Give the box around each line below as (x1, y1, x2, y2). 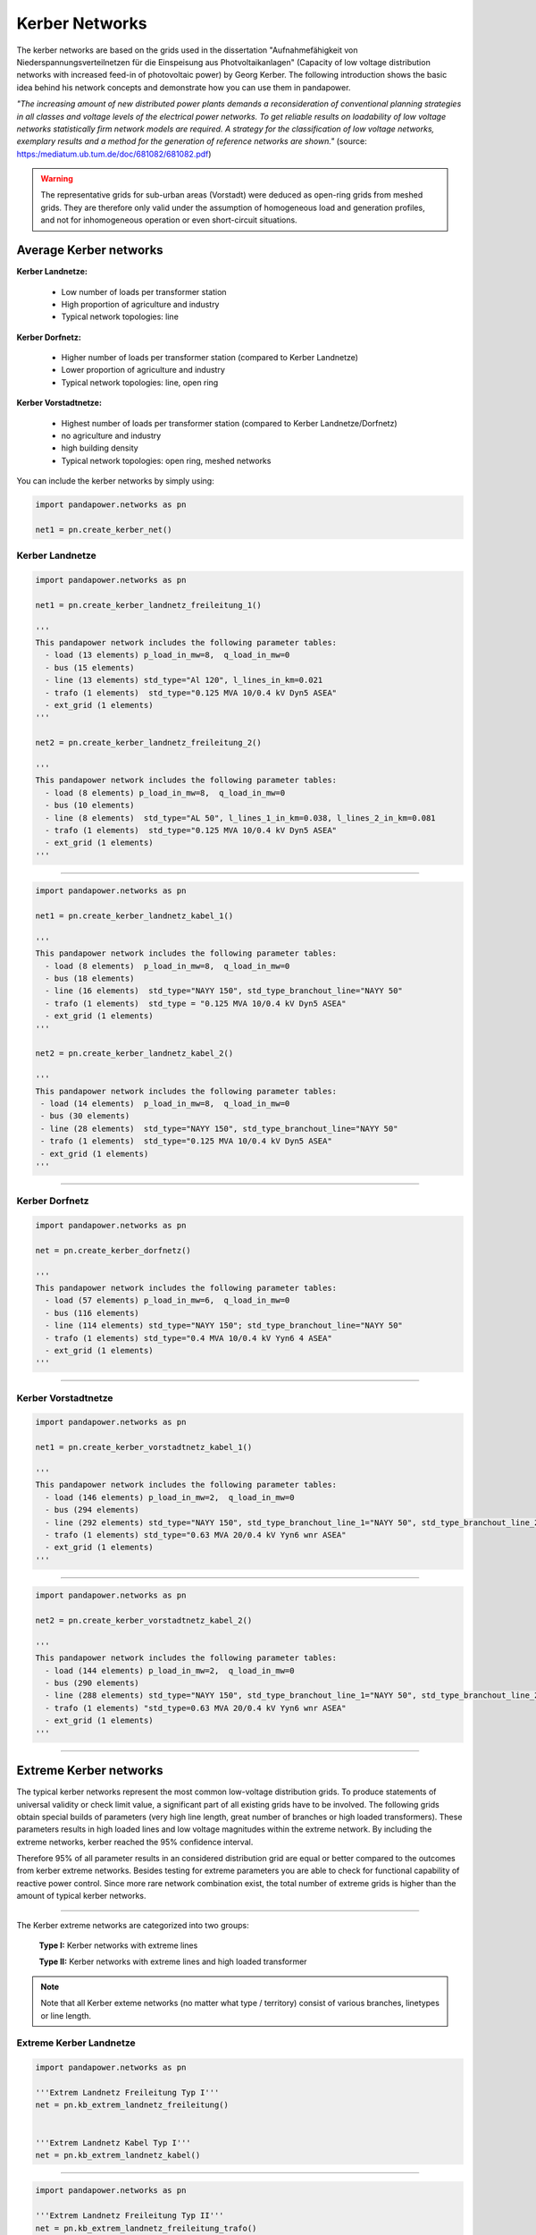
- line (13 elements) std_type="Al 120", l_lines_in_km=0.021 (45, 675, 323, 686)
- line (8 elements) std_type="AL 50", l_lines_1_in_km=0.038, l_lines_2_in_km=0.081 (45, 813, 437, 822)
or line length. (40, 2010, 92, 2020)
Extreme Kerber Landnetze (16, 2037, 136, 2049)
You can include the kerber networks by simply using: (16, 476, 214, 486)
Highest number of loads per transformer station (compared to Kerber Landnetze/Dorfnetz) (61, 417, 398, 428)
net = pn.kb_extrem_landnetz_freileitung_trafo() (35, 2222, 257, 2233)
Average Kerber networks (16, 242, 164, 258)
